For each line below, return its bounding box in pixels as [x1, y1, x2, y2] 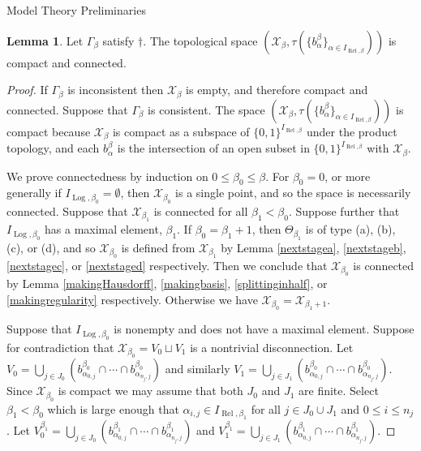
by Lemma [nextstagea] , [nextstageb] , [221, 238, 406, 256]
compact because [6, 122, 91, 140]
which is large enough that [47, 400, 179, 417]
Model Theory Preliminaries [6, 2, 146, 18]
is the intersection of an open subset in [117, 140, 310, 157]
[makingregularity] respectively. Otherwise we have [6, 290, 258, 307]
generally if [6, 184, 62, 201]
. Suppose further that [288, 202, 400, 219]
